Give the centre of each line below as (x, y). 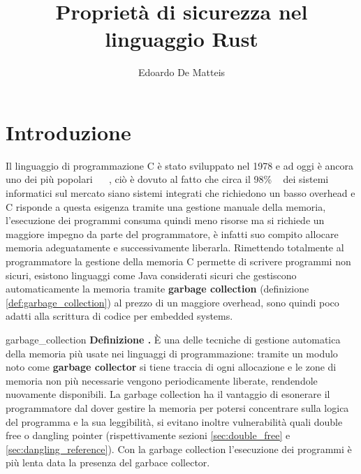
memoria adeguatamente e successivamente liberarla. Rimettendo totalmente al (175, 247)
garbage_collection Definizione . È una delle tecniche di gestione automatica (173, 339)
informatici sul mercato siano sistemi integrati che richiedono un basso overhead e (180, 193)
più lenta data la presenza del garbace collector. (108, 462)
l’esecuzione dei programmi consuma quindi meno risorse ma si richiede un (165, 220)
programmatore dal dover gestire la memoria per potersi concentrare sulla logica (177, 407)
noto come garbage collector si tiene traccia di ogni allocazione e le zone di (171, 367)
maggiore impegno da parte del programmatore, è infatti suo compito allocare (172, 234)
